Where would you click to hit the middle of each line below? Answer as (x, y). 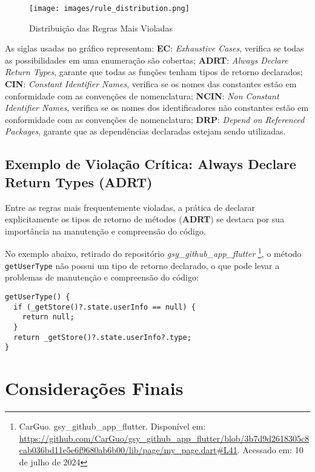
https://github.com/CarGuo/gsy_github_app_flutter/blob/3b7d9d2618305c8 (164, 438)
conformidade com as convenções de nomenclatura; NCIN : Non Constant (142, 95)
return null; (48, 317)
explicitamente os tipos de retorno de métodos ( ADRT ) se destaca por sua (145, 219)
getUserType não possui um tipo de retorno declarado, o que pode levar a (142, 265)
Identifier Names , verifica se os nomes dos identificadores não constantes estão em (157, 108)
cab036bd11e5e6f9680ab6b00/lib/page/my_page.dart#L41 (128, 450)
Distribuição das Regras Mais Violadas (101, 28)
